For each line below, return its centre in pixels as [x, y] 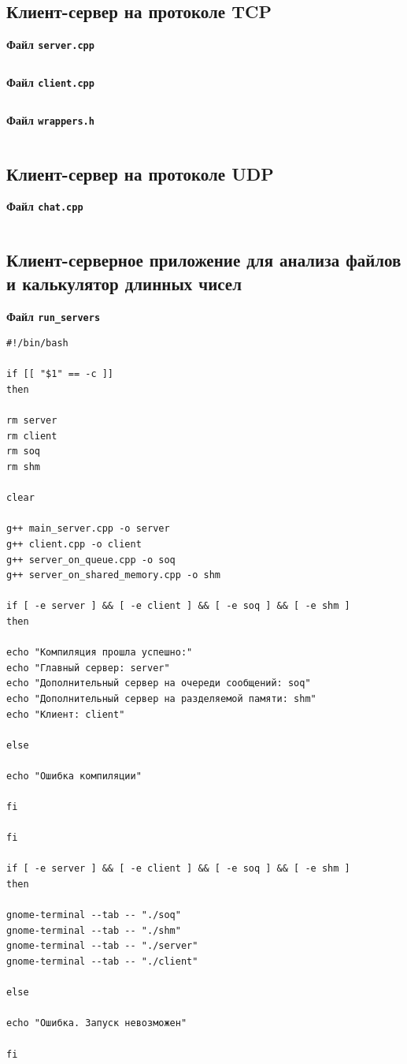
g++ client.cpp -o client [74, 544]
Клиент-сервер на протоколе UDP [140, 173]
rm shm [23, 467]
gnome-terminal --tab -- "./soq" [94, 915]
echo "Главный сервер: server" [88, 668]
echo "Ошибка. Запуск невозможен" [97, 1023]
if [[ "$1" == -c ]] [60, 374]
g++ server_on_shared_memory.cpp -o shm [114, 575]
